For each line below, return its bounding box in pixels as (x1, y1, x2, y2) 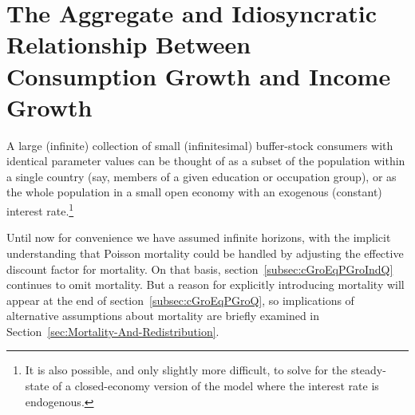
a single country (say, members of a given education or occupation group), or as (6, 168, 397, 184)
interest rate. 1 (6, 200, 74, 219)
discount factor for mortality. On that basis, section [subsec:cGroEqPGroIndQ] (6, 260, 393, 277)
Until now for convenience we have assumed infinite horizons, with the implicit (6, 229, 391, 246)
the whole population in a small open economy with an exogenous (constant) (6, 184, 382, 200)
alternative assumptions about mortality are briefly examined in (6, 307, 320, 324)
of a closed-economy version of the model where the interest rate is (53, 377, 379, 394)
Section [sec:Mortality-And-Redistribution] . (6, 322, 219, 339)
